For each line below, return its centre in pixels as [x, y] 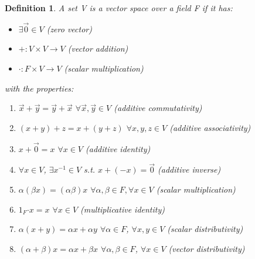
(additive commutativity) [158, 108]
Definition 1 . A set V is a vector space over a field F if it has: [119, 8]
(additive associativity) [210, 127]
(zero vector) [69, 28]
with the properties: [39, 88]
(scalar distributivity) [205, 229]
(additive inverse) [189, 169]
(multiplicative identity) [123, 209]
